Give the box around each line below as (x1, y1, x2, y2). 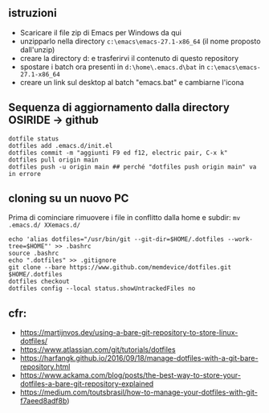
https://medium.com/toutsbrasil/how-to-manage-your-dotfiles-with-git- (19, 387, 259, 397)
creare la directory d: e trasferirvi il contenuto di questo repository (19, 53, 239, 63)
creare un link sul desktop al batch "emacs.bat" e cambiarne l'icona (19, 77, 245, 87)
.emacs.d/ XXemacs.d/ (8, 221, 81, 230)
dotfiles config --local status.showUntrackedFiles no (8, 284, 196, 292)
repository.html (19, 362, 71, 372)
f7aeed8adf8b (19, 396, 67, 406)
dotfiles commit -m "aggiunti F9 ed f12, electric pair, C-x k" (8, 149, 228, 157)
